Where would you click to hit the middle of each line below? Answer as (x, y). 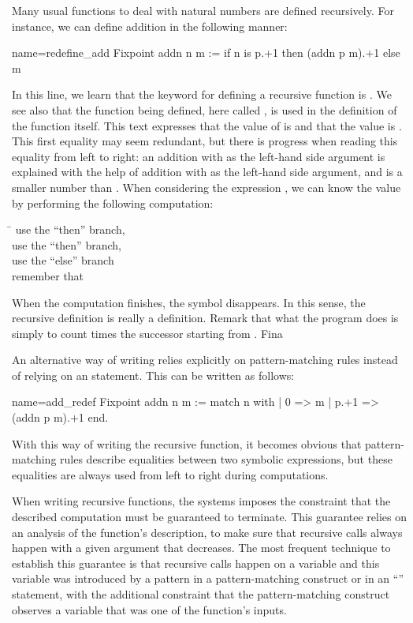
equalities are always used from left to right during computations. (170, 474)
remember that (48, 275)
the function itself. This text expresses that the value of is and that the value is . (207, 125)
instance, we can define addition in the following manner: (150, 26)
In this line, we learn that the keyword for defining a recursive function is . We (202, 94)
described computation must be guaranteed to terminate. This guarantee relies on (209, 517)
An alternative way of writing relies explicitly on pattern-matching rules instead (205, 360)
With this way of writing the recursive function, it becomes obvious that (187, 443)
